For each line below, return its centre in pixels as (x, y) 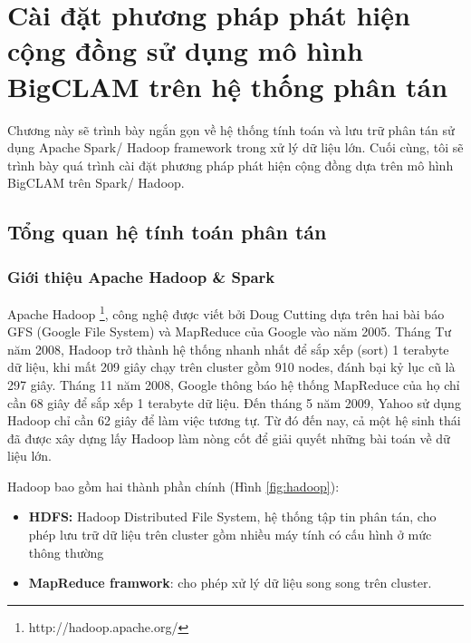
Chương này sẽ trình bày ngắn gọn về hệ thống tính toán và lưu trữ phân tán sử (231, 129)
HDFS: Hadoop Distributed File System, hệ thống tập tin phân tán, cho (232, 516)
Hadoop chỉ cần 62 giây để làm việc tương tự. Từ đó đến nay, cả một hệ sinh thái (234, 420)
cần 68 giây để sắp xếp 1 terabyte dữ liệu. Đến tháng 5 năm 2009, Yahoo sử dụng (234, 402)
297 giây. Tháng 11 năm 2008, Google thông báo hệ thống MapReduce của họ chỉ (234, 384)
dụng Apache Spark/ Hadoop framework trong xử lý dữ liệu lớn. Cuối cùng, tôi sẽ (235, 147)
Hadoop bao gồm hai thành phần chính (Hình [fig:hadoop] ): (173, 486)
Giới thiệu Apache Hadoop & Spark (141, 276)
